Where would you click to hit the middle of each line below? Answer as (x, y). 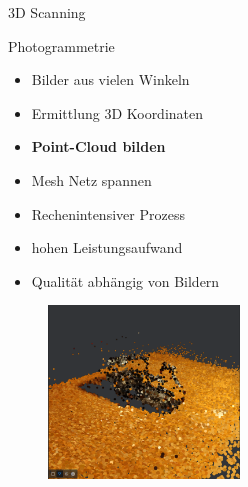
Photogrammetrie (61, 45)
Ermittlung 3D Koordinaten (117, 112)
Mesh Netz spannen (91, 179)
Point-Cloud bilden (98, 146)
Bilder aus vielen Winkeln (110, 79)
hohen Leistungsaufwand (107, 247)
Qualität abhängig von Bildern (125, 280)
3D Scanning (47, 12)
